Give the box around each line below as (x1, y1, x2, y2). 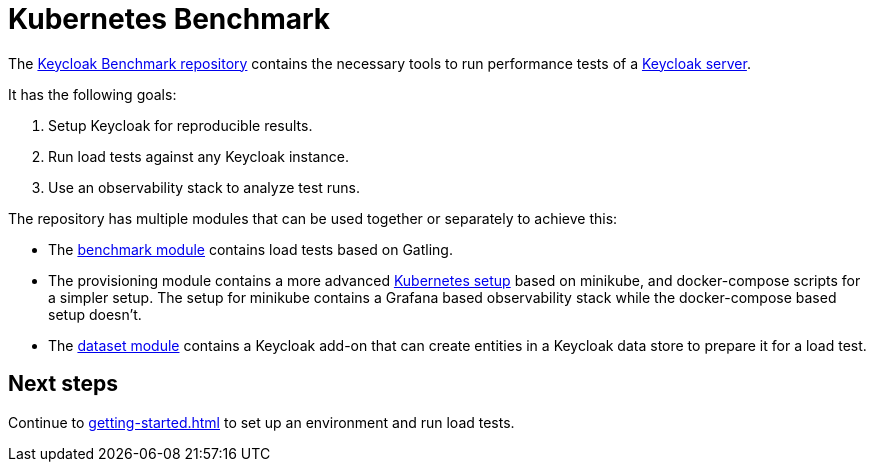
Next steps (8, 371, 118, 397)
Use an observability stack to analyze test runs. (48, 178, 361, 196)
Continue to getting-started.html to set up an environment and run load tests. (8, 413, 515, 431)
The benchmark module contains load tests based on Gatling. (48, 240, 453, 258)
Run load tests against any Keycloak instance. (48, 147, 349, 165)
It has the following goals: (8, 85, 177, 103)
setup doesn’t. (48, 305, 142, 323)
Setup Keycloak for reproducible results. (48, 116, 313, 134)
